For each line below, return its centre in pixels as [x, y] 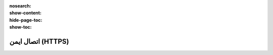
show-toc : [20, 27]
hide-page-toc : [26, 20]
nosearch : [20, 6]
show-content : [25, 13]
